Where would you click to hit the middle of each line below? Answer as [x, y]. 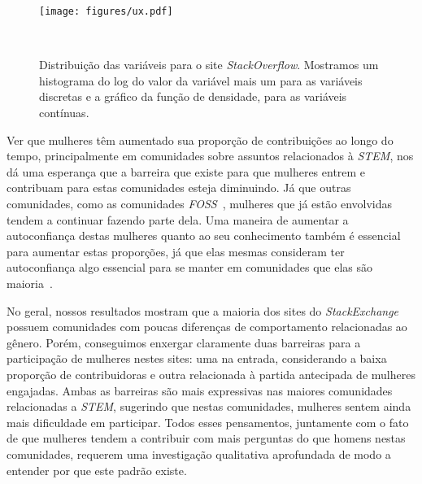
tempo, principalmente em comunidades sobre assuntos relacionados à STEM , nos [210, 156]
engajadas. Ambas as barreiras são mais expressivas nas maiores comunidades [200, 390]
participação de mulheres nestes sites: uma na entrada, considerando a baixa [197, 358]
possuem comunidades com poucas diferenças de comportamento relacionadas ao [207, 327]
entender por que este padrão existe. [97, 470]
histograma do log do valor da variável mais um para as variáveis [201, 80]
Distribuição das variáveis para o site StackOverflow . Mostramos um [209, 65]
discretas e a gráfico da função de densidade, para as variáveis [193, 96]
